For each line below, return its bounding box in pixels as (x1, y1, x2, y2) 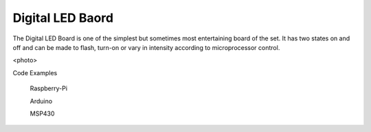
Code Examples (12, 68, 58, 77)
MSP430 (30, 109, 55, 118)
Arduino (30, 96, 53, 105)
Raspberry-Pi (30, 84, 68, 92)
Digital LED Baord (12, 10, 113, 25)
